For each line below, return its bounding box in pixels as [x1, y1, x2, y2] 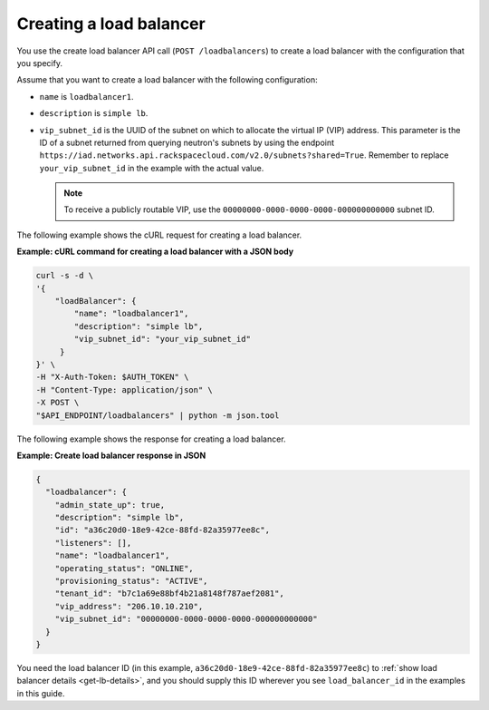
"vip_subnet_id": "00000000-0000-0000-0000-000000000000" [54, 614, 318, 625]
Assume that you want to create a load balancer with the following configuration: [16, 74, 318, 85]
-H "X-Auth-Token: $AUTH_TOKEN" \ [35, 372, 189, 383]
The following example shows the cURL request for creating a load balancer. [16, 229, 302, 240]
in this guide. [16, 687, 65, 698]
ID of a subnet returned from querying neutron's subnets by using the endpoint [39, 137, 335, 148]
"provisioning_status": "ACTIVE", [54, 576, 208, 586]
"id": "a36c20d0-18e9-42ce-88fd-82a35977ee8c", [54, 525, 271, 535]
